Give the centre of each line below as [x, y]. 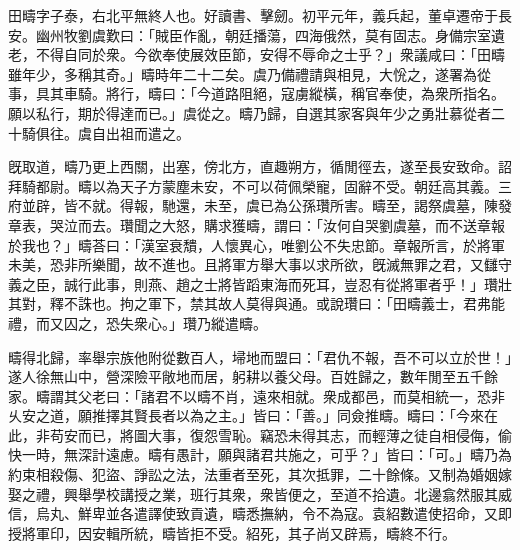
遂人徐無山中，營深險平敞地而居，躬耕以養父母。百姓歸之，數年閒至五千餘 [253, 376]
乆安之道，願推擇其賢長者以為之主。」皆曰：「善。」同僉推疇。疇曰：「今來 [246, 415]
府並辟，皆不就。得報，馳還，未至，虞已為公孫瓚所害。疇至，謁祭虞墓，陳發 [260, 205]
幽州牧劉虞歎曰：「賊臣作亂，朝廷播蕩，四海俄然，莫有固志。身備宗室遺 [270, 34]
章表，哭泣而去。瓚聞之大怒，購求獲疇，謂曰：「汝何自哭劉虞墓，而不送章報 [256, 224]
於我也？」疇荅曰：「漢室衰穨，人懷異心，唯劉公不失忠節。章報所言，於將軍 [256, 244]
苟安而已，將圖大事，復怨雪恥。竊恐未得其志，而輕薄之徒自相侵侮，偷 [280, 434]
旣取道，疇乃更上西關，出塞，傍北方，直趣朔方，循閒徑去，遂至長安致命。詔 [260, 166]
